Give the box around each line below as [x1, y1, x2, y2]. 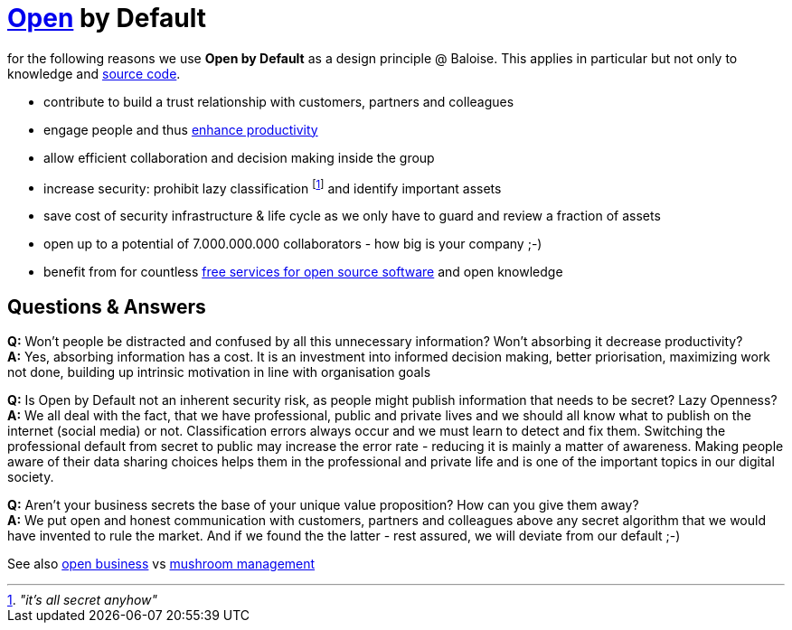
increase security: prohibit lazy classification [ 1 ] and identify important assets [43, 177, 502, 196]
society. [7, 469, 54, 485]
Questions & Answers [7, 295, 206, 318]
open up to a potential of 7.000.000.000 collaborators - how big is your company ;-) [43, 236, 542, 252]
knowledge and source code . [7, 65, 181, 81]
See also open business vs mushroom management [7, 556, 316, 572]
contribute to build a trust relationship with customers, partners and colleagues [43, 93, 514, 109]
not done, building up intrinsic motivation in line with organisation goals [7, 364, 431, 381]
